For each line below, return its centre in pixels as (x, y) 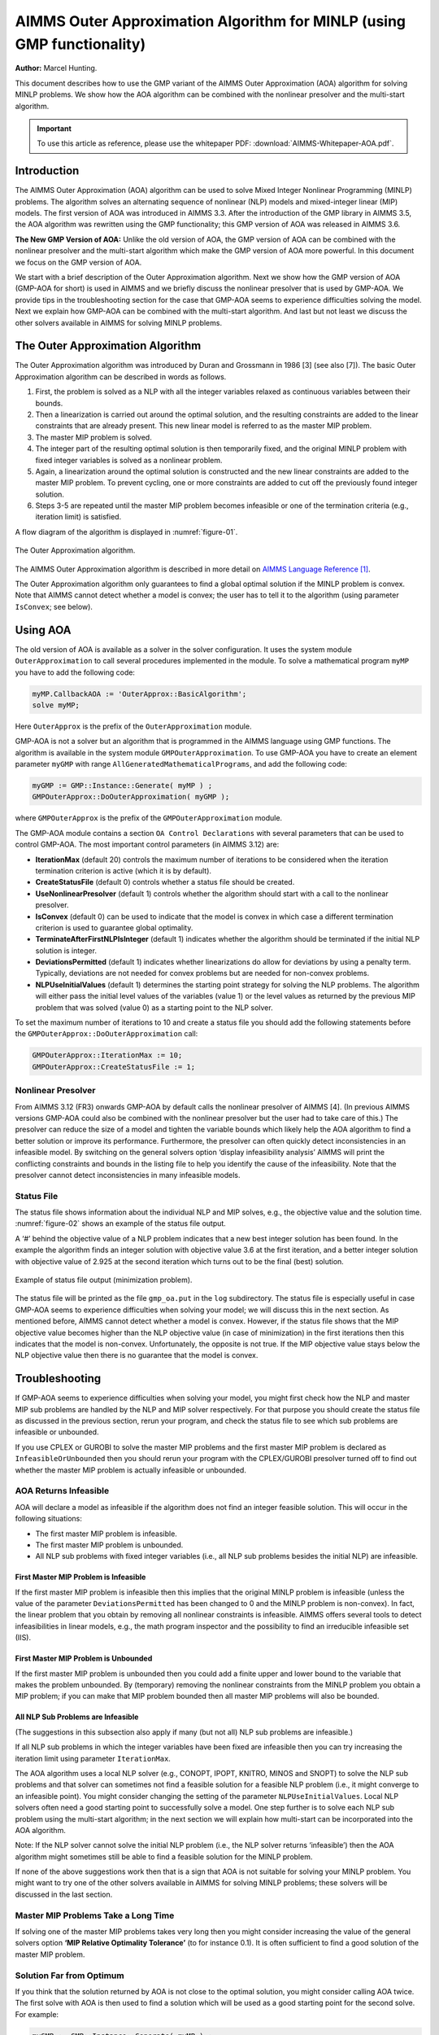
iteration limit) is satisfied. (78, 517)
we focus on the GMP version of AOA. (78, 262)
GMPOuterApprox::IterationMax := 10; (107, 1055)
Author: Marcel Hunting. (56, 68)
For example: (37, 2014)
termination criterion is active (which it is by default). (123, 870)
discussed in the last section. (64, 1894)
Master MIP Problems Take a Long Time (95, 1915)
